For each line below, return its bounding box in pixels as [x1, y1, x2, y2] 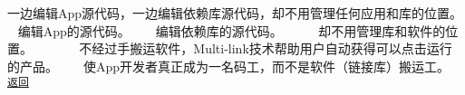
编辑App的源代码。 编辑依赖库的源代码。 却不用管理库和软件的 [17, 21, 446, 40]
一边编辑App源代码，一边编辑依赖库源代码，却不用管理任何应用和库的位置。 [7, 4, 463, 22]
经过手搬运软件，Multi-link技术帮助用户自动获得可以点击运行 [92, 39, 452, 58]
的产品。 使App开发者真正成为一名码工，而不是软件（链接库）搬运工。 [7, 56, 450, 75]
